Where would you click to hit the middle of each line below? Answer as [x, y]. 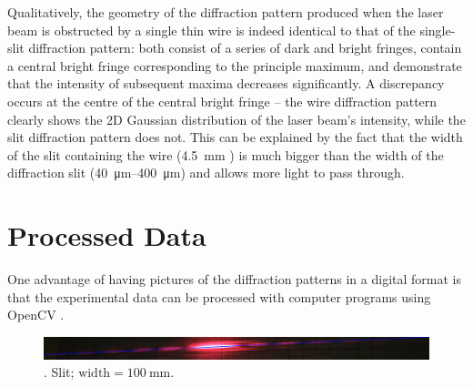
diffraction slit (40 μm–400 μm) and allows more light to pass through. [206, 173]
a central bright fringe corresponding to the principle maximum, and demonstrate [235, 65]
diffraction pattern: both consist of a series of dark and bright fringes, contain [245, 48]
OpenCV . [36, 315]
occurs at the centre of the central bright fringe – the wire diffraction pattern [222, 101]
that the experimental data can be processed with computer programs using [219, 296]
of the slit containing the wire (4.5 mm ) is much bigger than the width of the [226, 154]
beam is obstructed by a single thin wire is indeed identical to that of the [211, 30]
